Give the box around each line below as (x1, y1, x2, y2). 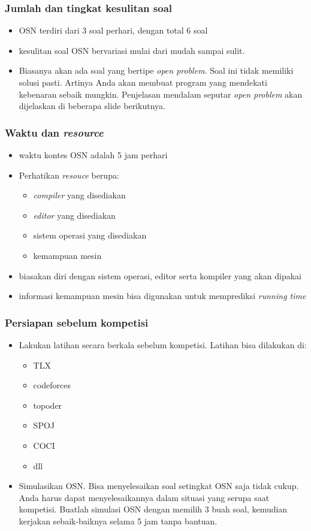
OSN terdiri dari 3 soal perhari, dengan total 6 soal (19, 24, 208, 37)
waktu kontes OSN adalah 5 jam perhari (19, 149, 168, 161)
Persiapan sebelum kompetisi (5, 315, 149, 330)
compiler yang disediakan (33, 189, 126, 201)
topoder (33, 399, 62, 411)
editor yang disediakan (33, 209, 116, 221)
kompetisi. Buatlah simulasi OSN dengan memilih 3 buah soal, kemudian (19, 503, 288, 515)
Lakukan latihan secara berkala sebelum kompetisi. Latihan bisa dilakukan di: (19, 338, 307, 351)
